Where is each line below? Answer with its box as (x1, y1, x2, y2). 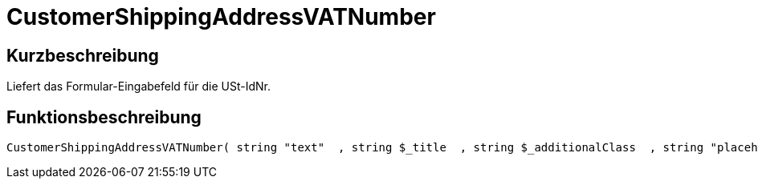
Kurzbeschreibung (6, 45, 159, 66)
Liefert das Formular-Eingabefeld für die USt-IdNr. (6, 79, 271, 94)
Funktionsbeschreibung (6, 107, 202, 127)
